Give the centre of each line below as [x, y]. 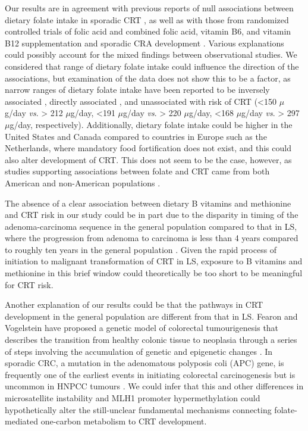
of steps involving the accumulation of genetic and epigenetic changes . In [139, 351]
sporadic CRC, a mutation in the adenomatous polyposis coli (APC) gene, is [144, 363]
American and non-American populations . [83, 182]
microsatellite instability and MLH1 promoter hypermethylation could [133, 398]
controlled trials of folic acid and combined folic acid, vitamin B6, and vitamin [148, 31]
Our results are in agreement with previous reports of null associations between [149, 8]
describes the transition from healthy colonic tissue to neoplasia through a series [151, 340]
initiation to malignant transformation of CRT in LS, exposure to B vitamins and [154, 261]
